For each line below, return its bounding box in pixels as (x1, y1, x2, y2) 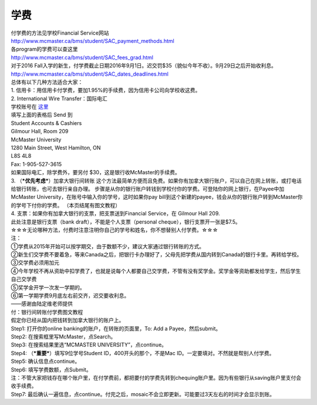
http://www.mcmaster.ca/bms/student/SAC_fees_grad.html (11, 53, 154, 61)
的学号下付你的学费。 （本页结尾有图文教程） (11, 201, 120, 208)
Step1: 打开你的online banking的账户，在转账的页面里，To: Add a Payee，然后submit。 (11, 325, 221, 332)
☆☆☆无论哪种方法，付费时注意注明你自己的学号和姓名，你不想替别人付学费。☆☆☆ (11, 226, 218, 233)
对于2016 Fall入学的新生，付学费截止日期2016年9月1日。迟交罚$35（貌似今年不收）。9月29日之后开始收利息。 (11, 62, 277, 69)
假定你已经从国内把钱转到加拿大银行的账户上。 (11, 317, 124, 324)
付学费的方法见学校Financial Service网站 (11, 29, 109, 36)
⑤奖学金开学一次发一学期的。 (11, 283, 85, 291)
